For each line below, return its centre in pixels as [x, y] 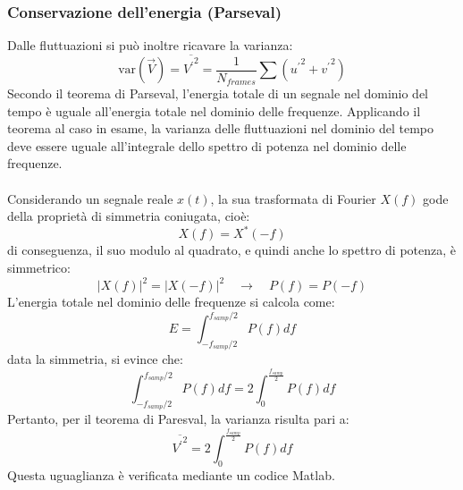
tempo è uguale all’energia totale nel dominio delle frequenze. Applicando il [214, 110]
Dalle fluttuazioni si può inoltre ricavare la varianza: [150, 45]
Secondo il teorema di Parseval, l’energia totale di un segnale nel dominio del [218, 93]
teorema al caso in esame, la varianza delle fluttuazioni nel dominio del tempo [220, 128]
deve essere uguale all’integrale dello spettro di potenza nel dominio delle [207, 145]
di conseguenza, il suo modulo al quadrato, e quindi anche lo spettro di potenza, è [231, 250]
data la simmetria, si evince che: [95, 359]
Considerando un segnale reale [90, 198]
